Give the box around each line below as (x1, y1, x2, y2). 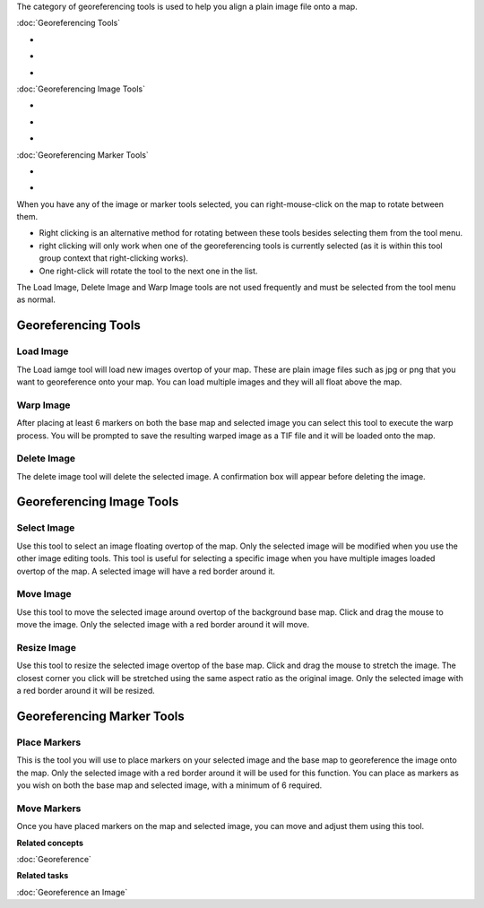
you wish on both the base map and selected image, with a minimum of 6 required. (16, 780, 323, 791)
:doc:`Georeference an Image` (16, 886, 128, 897)
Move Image (16, 588, 72, 601)
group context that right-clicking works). (39, 253, 188, 264)
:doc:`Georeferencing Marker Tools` (16, 149, 150, 160)
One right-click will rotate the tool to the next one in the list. (39, 265, 258, 276)
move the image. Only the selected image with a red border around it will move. (16, 619, 309, 630)
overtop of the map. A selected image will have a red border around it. (16, 566, 275, 576)
